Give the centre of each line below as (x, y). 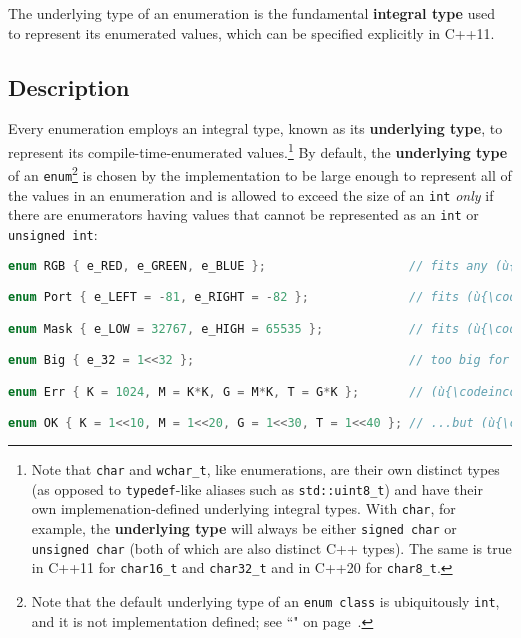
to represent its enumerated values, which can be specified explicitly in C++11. (251, 32)
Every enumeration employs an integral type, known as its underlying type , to (255, 128)
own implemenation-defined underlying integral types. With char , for (243, 508)
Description (69, 86)
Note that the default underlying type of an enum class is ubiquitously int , (265, 600)
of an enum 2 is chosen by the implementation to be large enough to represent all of (260, 173)
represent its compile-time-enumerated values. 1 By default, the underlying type (258, 150)
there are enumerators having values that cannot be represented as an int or (243, 214)
